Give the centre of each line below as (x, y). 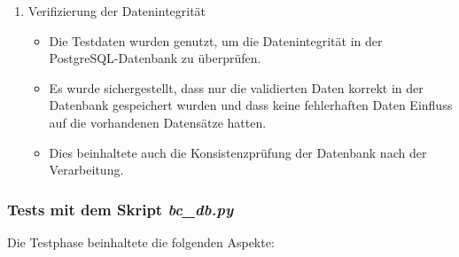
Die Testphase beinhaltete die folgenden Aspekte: (141, 241)
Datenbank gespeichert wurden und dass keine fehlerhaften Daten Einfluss (251, 105)
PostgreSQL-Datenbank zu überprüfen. (155, 58)
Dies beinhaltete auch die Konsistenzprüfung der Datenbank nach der (238, 152)
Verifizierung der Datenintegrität (117, 11)
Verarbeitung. (86, 170)
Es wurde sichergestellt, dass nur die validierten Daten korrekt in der (236, 87)
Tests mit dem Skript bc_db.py (121, 209)
